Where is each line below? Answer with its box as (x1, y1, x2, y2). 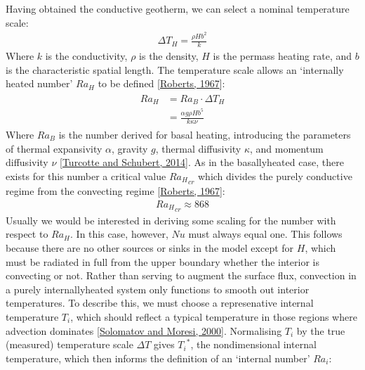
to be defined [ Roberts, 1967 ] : (98, 76, 225, 91)
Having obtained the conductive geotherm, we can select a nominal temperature (6, 1, 350, 15)
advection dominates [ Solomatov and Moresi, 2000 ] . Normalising (6, 323, 282, 338)
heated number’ (6, 76, 73, 91)
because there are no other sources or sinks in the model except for (6, 241, 294, 255)
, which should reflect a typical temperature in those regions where (70, 310, 357, 324)
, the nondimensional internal (190, 337, 317, 352)
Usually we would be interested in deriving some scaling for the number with (6, 212, 336, 227)
